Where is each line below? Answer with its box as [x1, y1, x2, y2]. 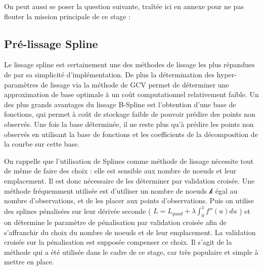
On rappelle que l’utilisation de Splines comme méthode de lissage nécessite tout [4, 155, 254, 166]
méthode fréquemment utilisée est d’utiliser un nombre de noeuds [4, 185, 207, 196]
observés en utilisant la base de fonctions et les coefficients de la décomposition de [4, 128, 258, 139]
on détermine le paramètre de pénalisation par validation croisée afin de [4, 217, 227, 227]
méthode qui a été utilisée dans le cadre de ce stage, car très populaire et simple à [4, 246, 258, 257]
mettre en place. [4, 256, 54, 267]
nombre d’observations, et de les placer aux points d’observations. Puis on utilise [4, 195, 254, 206]
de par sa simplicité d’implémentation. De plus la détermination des [4, 69, 214, 79]
